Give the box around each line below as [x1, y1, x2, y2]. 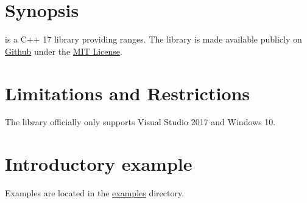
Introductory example [5, 151, 192, 176]
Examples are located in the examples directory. [5, 187, 185, 199]
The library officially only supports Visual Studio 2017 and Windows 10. [5, 115, 276, 128]
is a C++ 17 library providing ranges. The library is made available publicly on [5, 33, 302, 46]
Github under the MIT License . [5, 44, 122, 57]
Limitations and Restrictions [5, 80, 250, 105]
